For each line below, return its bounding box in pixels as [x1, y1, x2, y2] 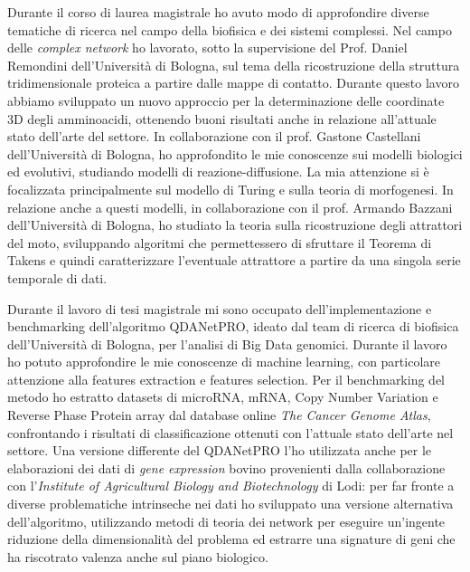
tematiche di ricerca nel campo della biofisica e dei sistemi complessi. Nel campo [7, 20, 452, 39]
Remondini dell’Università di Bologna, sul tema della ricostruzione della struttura [7, 55, 460, 74]
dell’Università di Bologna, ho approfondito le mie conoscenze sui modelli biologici [7, 144, 463, 163]
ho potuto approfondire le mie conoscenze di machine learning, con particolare [7, 352, 441, 371]
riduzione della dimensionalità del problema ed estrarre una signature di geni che [7, 529, 456, 548]
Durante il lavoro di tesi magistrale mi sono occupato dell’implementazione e [7, 299, 432, 318]
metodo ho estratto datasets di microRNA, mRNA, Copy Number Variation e [7, 387, 438, 406]
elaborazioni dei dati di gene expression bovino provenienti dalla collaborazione [7, 458, 446, 477]
